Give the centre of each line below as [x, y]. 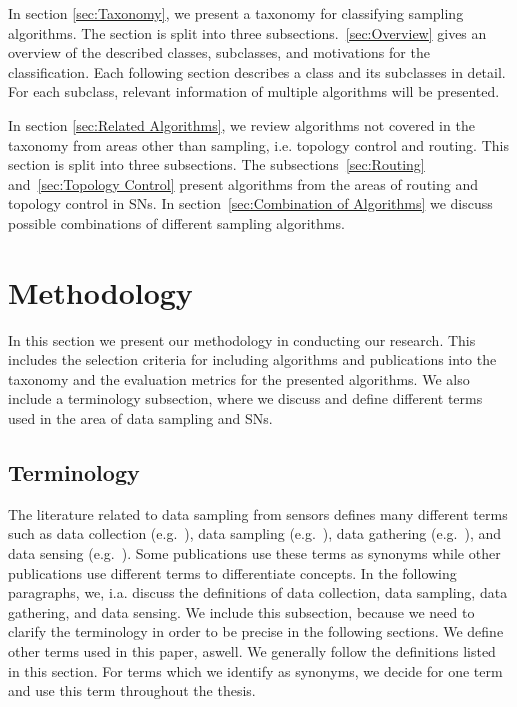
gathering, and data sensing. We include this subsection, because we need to [241, 611]
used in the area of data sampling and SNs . [140, 418]
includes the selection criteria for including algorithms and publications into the [252, 359]
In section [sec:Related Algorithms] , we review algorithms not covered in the [241, 124]
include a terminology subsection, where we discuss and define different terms [245, 398]
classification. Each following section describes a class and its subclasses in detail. [257, 71]
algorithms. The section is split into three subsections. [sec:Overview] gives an [247, 32]
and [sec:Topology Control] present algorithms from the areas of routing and [243, 183]
